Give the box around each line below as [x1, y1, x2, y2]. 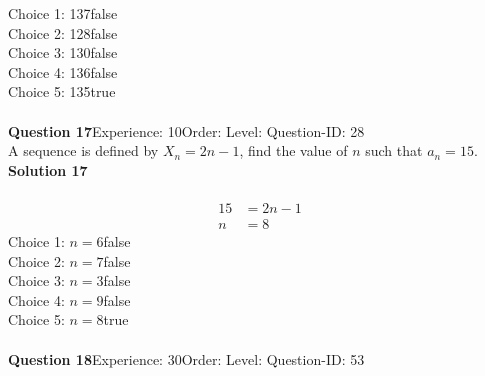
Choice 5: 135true [8, 81, 116, 102]
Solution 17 [8, 159, 88, 180]
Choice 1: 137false [8, 3, 118, 23]
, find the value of [239, 140, 348, 161]
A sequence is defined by [8, 140, 159, 161]
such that [365, 140, 423, 161]
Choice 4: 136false [8, 61, 118, 82]
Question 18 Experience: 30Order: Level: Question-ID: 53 [8, 348, 365, 369]
